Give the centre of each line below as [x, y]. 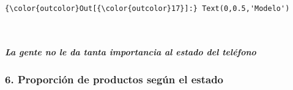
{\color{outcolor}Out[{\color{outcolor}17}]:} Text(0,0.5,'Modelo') [147, 9]
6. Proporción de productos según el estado [114, 79]
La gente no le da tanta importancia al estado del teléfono [131, 51]
